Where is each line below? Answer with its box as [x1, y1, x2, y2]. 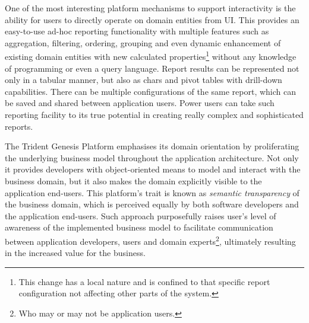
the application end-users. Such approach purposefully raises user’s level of [5, 209, 276, 222]
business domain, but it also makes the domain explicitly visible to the [5, 174, 262, 187]
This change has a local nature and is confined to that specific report [18, 275, 270, 287]
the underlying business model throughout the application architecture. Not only [5, 151, 299, 164]
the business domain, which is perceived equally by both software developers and [5, 198, 299, 210]
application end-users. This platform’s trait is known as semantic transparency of [5, 186, 299, 199]
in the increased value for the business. [5, 247, 146, 259]
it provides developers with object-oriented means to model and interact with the [5, 163, 301, 175]
